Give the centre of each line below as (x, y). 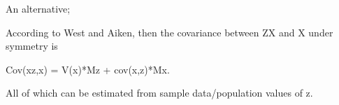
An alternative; (38, 8)
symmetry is (32, 46)
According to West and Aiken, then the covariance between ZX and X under (169, 32)
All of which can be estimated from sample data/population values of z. (159, 93)
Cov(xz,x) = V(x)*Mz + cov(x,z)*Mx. (88, 69)
